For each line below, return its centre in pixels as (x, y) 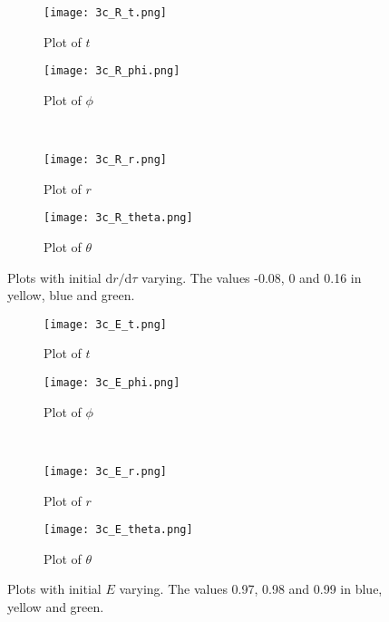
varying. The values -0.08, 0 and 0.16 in (252, 277)
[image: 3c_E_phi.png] (112, 383)
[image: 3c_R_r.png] (106, 160)
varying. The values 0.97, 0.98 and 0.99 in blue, (251, 589)
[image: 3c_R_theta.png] (118, 218)
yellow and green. (56, 606)
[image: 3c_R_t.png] (106, 13)
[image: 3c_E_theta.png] (118, 530)
